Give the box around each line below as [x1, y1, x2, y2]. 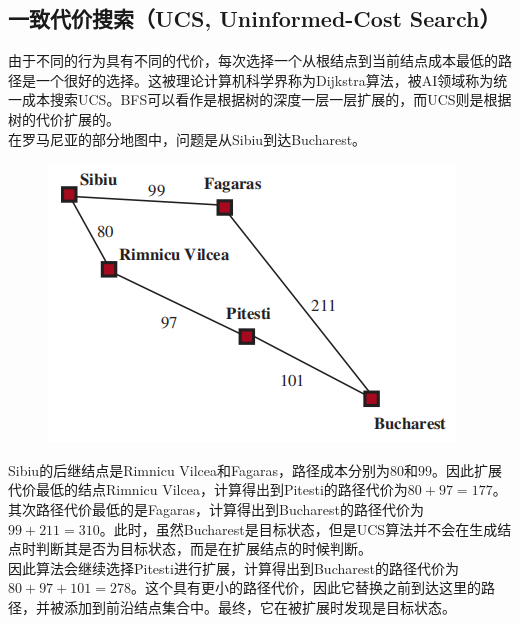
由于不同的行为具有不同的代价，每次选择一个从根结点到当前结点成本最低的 [8, 50, 498, 71]
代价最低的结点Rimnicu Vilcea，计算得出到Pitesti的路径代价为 [8, 479, 408, 500]
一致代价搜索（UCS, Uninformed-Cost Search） [8, 3, 501, 34]
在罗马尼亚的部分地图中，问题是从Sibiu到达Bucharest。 [8, 128, 367, 149]
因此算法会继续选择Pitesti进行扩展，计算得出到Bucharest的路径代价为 [8, 557, 459, 578]
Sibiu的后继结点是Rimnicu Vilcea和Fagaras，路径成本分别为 [8, 459, 391, 480]
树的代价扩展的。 [8, 108, 120, 129]
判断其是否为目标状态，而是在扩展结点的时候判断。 [35, 538, 372, 559]
